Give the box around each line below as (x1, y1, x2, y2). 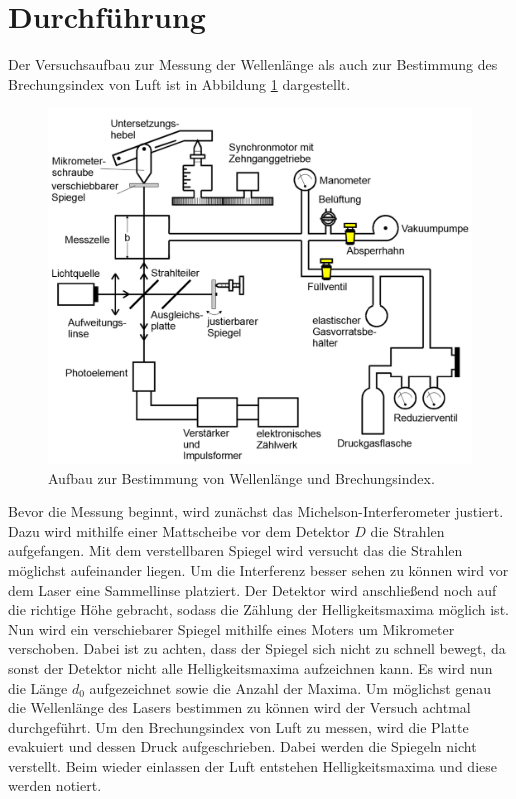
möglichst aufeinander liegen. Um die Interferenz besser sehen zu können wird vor (8, 559, 509, 580)
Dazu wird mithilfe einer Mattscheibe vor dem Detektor (8, 520, 350, 541)
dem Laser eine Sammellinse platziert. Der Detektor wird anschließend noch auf (8, 579, 497, 600)
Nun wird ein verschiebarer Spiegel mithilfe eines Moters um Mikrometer (8, 618, 455, 639)
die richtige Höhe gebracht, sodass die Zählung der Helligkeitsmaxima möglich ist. (8, 599, 509, 620)
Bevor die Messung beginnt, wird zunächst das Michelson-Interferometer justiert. (8, 501, 504, 522)
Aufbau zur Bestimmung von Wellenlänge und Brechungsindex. (48, 467, 435, 488)
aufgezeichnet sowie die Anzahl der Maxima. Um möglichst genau (89, 677, 492, 698)
